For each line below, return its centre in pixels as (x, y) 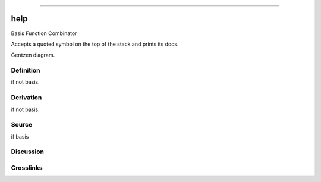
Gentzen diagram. (33, 55)
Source (22, 125)
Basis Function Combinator (44, 33)
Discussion (28, 152)
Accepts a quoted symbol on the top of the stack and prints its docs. (95, 44)
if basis (20, 136)
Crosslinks (27, 168)
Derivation (26, 98)
